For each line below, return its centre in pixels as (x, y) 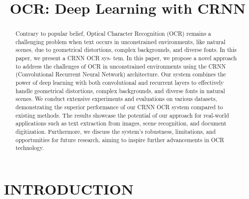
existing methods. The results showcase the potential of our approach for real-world (122, 115)
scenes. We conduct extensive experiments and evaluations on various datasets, (116, 99)
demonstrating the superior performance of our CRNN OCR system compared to (119, 107)
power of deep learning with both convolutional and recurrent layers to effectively (120, 83)
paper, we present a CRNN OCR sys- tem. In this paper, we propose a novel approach (126, 58)
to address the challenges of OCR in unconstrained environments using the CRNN (121, 66)
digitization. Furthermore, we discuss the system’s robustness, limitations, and (116, 132)
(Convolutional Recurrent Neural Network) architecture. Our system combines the (121, 74)
